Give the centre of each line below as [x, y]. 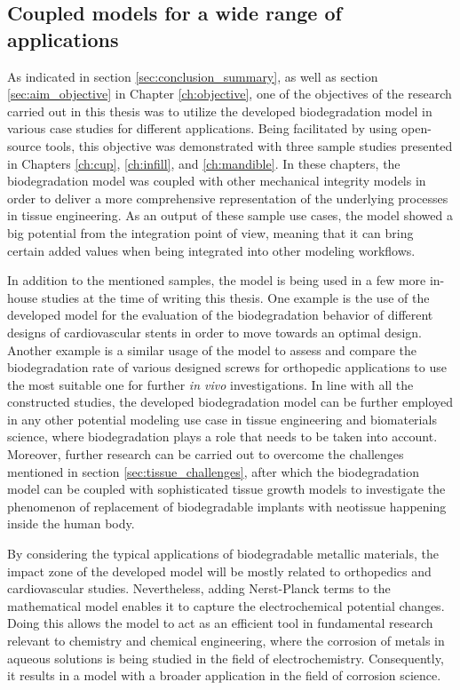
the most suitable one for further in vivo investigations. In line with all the [210, 384]
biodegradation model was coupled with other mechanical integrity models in [217, 181]
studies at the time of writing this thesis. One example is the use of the [235, 297]
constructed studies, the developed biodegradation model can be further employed [230, 402]
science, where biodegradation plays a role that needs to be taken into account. [222, 436]
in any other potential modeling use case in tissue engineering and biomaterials [222, 419]
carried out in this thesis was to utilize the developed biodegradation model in [220, 111]
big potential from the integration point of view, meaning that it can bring [210, 232]
